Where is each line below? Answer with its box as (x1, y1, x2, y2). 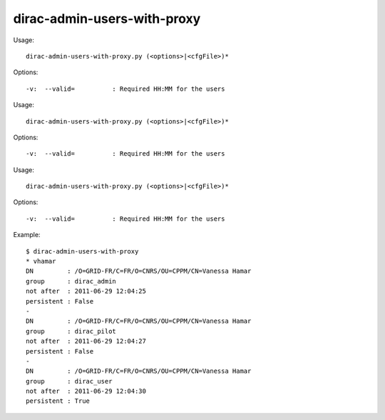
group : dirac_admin (26, 277, 117, 285)
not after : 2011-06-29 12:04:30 (26, 387, 146, 396)
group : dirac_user (26, 377, 113, 385)
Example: (13, 231, 41, 239)
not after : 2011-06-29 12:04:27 (26, 337, 146, 346)
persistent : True (26, 397, 91, 405)
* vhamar (26, 257, 56, 266)
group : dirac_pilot (26, 327, 117, 335)
